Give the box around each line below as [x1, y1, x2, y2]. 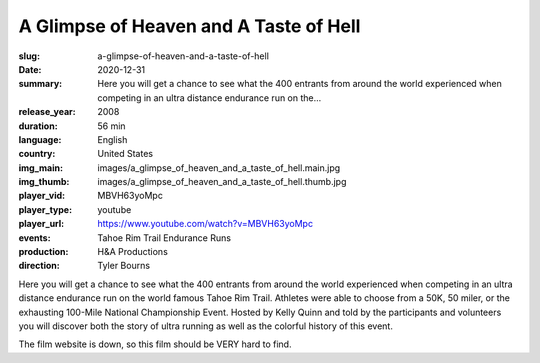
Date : [18, 63, 42, 75]
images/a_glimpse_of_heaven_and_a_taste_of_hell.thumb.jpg [97, 176, 347, 188]
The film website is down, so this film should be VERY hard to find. [18, 338, 292, 350]
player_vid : [18, 190, 65, 202]
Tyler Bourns [97, 260, 150, 272]
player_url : [18, 218, 65, 230]
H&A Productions [97, 246, 169, 258]
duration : [18, 120, 59, 132]
